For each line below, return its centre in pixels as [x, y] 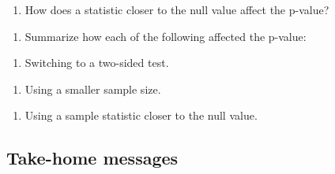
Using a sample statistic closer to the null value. [141, 115]
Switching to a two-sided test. [97, 63]
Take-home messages [92, 158]
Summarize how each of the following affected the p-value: [166, 36]
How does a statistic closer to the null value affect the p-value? [177, 9]
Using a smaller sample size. [93, 89]
